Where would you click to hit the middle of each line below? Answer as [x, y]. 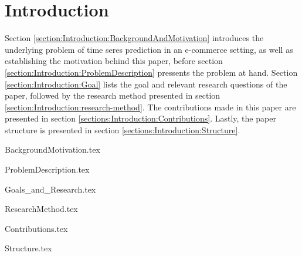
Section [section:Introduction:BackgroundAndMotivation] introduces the [134, 38]
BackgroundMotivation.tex [52, 149]
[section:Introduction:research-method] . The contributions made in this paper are [150, 107]
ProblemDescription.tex [47, 169]
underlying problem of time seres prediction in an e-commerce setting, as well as [149, 49]
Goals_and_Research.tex [50, 189]
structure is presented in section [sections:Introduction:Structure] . [123, 129]
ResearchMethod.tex [41, 209]
